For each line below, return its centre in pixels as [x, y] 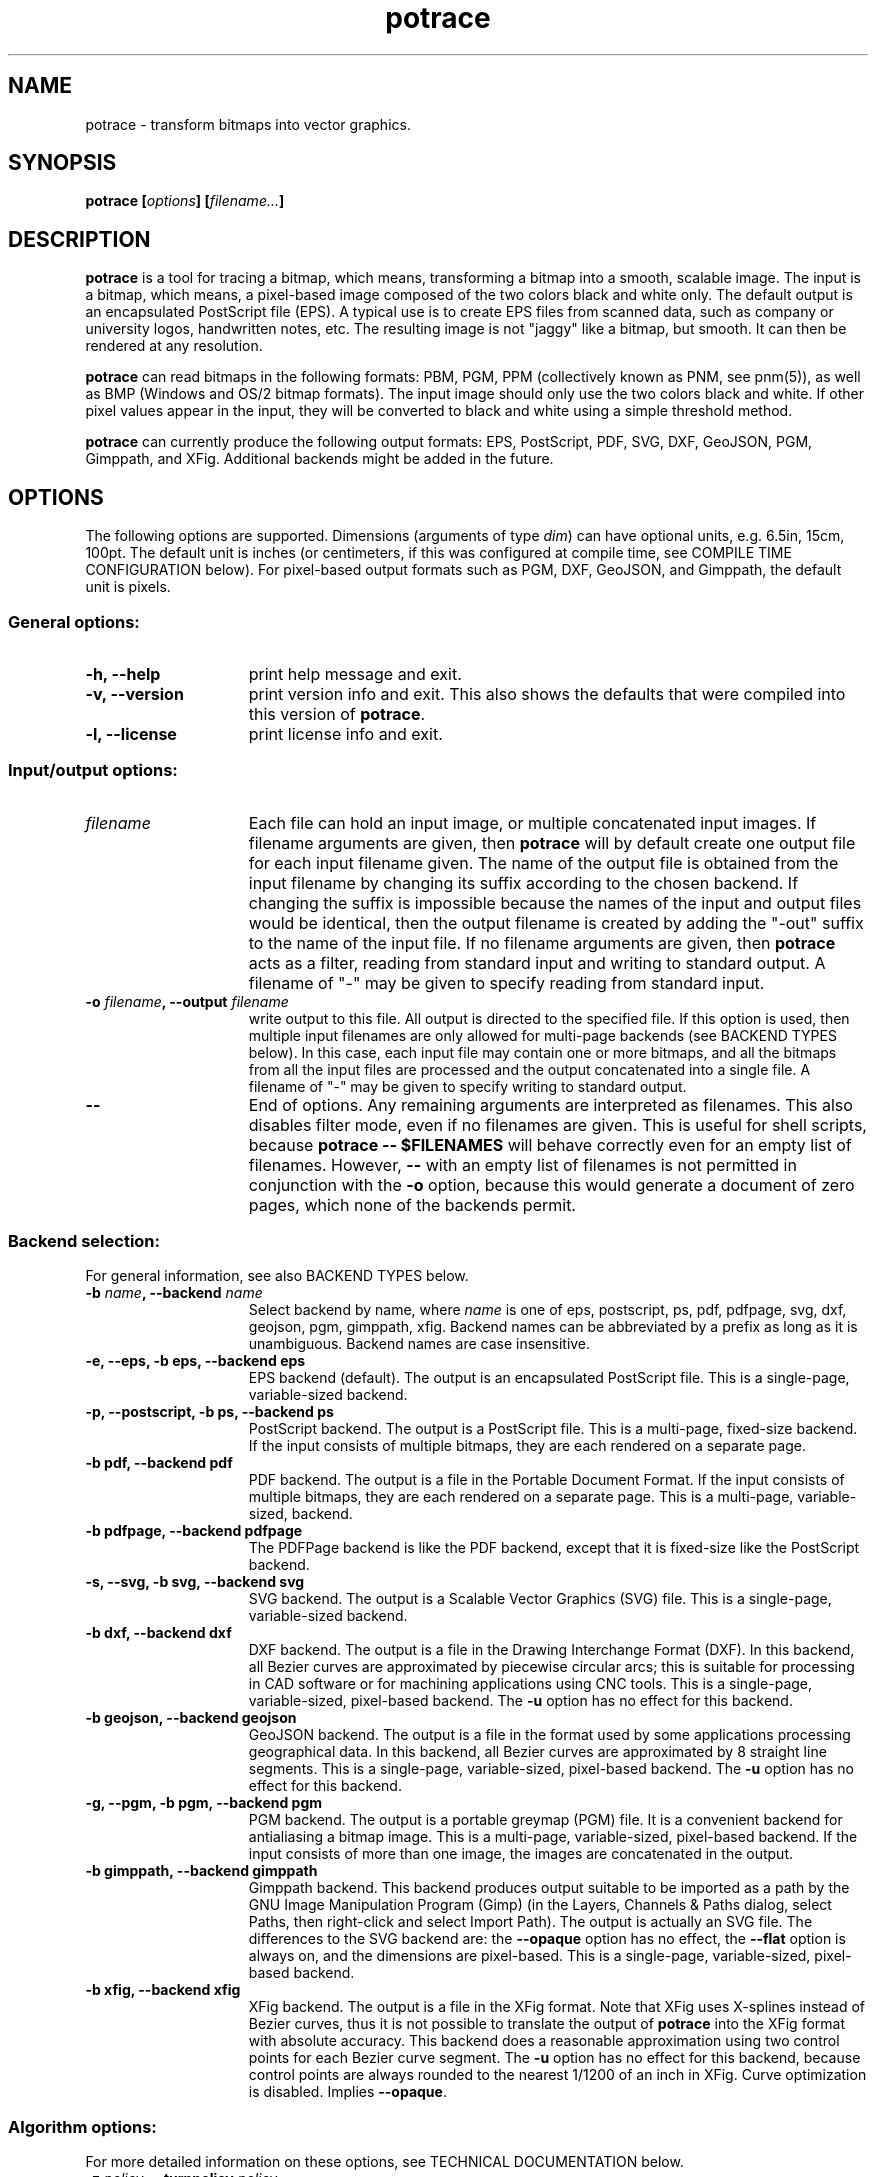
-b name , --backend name [174, 1293]
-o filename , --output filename [187, 1001]
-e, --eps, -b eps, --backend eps [195, 1361]
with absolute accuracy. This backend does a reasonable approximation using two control [544, 2041]
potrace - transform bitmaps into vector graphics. [248, 124]
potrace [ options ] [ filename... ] [185, 201]
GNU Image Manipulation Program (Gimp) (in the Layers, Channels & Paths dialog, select [540, 1905]
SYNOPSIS [62, 163]
